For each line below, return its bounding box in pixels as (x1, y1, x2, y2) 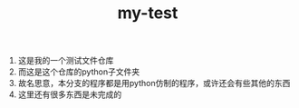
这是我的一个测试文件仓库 (17, 55, 114, 66)
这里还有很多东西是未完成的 (17, 89, 122, 100)
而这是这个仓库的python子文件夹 (17, 66, 140, 77)
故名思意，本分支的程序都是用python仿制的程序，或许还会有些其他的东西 (17, 78, 291, 89)
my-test (117, 3, 178, 24)
